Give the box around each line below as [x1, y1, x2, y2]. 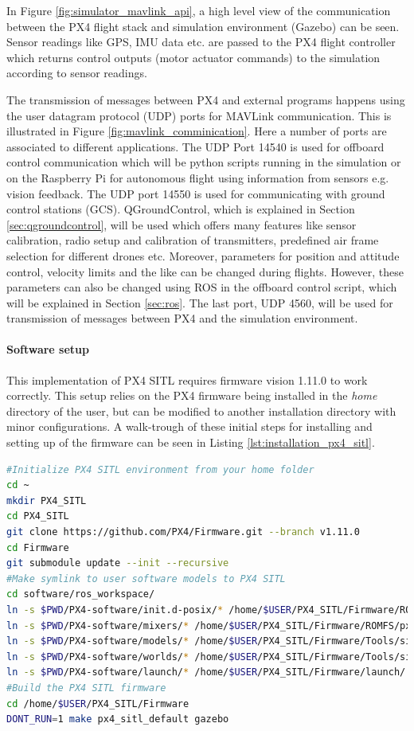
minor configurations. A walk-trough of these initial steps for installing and [6, 418, 373, 435]
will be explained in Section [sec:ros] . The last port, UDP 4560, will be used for [6, 294, 393, 311]
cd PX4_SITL [6, 510, 69, 522]
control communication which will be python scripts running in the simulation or [6, 154, 401, 170]
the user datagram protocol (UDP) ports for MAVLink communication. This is [6, 107, 392, 123]
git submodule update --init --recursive [6, 557, 229, 569]
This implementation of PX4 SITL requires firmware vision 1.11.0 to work [6, 371, 368, 388]
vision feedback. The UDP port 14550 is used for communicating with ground [6, 185, 385, 201]
